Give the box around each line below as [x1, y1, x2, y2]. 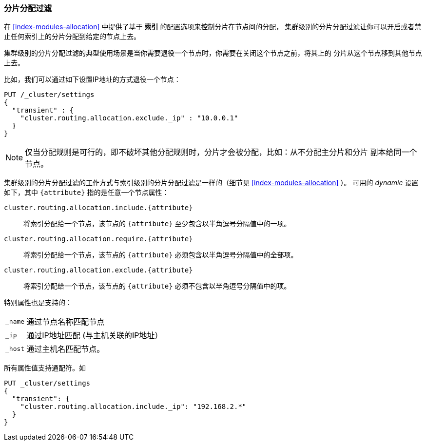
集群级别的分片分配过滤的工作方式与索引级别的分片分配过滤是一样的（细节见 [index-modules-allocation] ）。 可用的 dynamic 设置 [4, 178, 419, 187]
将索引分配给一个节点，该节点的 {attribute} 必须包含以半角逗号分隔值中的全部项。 [23, 251, 298, 259]
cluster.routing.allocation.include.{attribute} [4, 204, 193, 212]
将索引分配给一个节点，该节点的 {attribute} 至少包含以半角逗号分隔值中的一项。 [23, 219, 291, 228]
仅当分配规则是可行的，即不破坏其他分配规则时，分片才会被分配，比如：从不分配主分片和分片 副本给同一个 [25, 147, 417, 157]
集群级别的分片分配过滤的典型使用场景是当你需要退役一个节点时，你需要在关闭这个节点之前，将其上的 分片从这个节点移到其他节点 [4, 49, 422, 58]
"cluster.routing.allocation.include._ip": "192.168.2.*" [20, 403, 247, 411]
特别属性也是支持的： [4, 298, 72, 307]
